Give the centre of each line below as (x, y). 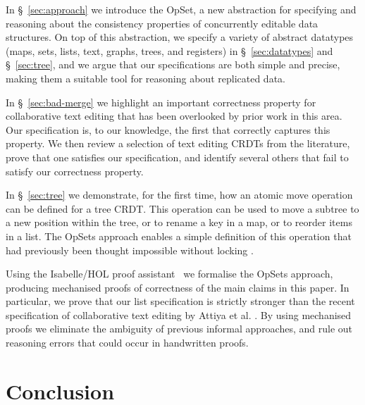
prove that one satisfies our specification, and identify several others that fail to (177, 157)
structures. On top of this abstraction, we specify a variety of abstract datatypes (180, 37)
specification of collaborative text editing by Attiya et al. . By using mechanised (179, 314)
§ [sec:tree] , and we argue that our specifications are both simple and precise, (173, 64)
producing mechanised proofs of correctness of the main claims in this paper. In (178, 287)
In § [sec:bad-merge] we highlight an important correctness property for (161, 102)
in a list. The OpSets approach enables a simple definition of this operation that (179, 236)
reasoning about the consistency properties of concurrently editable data (162, 23)
